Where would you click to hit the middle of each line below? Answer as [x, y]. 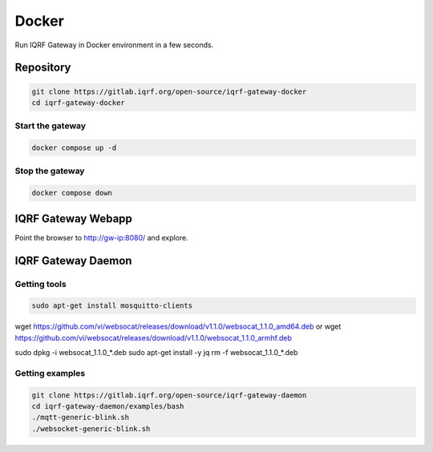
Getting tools [41, 284]
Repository [43, 68]
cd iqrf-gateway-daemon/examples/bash [108, 406]
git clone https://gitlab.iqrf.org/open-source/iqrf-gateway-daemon [169, 395]
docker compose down [72, 193]
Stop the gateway [50, 171]
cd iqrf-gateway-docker [79, 103]
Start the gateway [51, 126]
